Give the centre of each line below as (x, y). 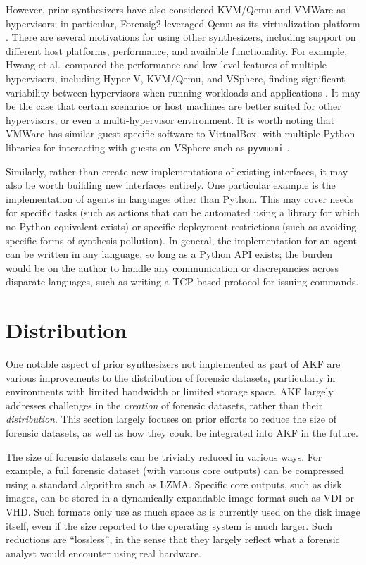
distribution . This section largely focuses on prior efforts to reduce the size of (171, 419)
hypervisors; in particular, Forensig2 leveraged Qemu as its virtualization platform (183, 23)
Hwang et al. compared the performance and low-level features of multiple (166, 64)
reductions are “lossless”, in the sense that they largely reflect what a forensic (173, 539)
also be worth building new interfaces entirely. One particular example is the (171, 185)
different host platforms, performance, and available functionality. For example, (177, 50)
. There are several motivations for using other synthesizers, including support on (181, 37)
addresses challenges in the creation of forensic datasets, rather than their (164, 405)
